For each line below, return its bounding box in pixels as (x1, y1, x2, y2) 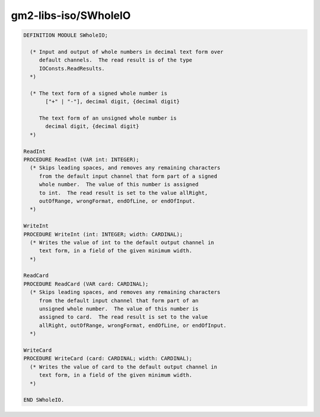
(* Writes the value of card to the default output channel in (30, 363, 217, 370)
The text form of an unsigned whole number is (39, 115, 177, 121)
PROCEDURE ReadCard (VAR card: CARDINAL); (23, 280, 149, 287)
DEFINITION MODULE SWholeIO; (23, 32, 108, 39)
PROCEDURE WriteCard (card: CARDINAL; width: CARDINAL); (23, 355, 193, 362)
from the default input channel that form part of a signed (39, 172, 217, 179)
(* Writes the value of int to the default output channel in (30, 239, 215, 246)
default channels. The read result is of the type (39, 57, 193, 63)
